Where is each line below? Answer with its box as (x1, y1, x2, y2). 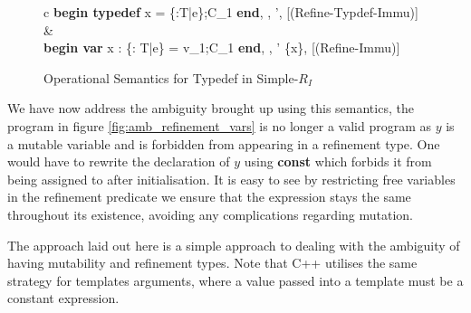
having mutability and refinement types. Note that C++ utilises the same (7, 253, 418, 272)
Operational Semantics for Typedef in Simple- (43, 68, 299, 87)
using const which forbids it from (244, 152, 432, 171)
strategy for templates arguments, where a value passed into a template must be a (7, 270, 464, 289)
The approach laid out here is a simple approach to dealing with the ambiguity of (7, 235, 460, 254)
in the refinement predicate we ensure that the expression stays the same (7, 187, 411, 206)
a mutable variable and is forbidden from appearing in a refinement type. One (7, 134, 440, 153)
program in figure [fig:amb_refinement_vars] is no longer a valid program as (7, 116, 432, 135)
